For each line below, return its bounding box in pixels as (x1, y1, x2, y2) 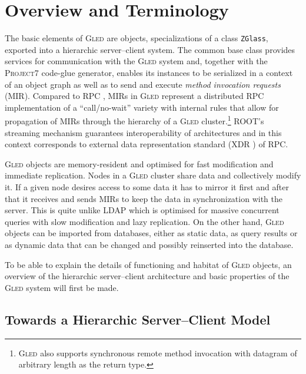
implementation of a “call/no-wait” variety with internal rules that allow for (5, 101, 279, 113)
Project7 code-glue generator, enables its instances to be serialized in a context (5, 66, 293, 78)
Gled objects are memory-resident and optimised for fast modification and (5, 157, 274, 170)
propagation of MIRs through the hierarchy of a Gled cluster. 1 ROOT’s (5, 113, 264, 127)
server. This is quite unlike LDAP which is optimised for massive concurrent (5, 204, 280, 216)
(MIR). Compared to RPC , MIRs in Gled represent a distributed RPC (5, 90, 264, 102)
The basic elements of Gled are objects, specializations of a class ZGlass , (5, 32, 268, 44)
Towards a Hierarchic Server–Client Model (5, 310, 271, 328)
